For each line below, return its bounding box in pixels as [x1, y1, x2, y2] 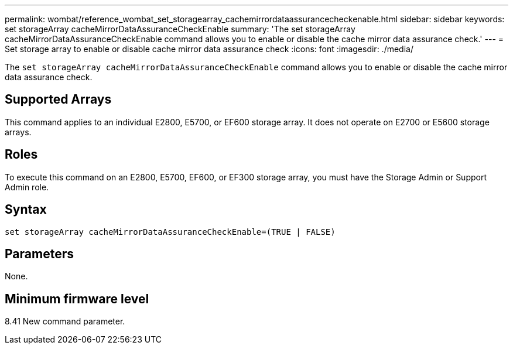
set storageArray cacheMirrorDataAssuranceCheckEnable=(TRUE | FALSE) [5, 227, 336, 237]
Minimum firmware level [5, 291, 149, 306]
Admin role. [5, 182, 49, 192]
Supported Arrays [5, 92, 112, 107]
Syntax [5, 202, 47, 217]
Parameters [5, 246, 74, 261]
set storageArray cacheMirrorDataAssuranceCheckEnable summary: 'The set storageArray [5, 24, 355, 34]
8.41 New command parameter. [5, 316, 125, 327]
